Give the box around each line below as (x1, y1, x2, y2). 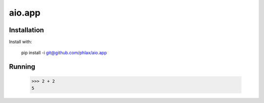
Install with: (9, 39, 32, 45)
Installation (9, 26, 44, 34)
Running (9, 62, 36, 71)
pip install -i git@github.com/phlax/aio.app (21, 50, 107, 56)
